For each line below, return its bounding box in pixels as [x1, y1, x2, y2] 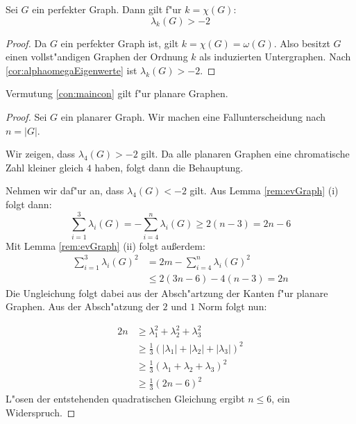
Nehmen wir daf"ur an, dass [6, 183, 124, 198]
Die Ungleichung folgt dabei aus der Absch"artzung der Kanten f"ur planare [6, 285, 328, 300]
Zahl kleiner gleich [6, 160, 84, 174]
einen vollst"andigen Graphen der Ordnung [6, 49, 188, 64]
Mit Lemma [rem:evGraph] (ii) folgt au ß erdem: [6, 238, 205, 253]
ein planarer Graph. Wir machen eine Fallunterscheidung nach [60, 109, 326, 124]
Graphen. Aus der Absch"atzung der [6, 299, 160, 314]
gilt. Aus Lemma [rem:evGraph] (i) [189, 183, 339, 198]
